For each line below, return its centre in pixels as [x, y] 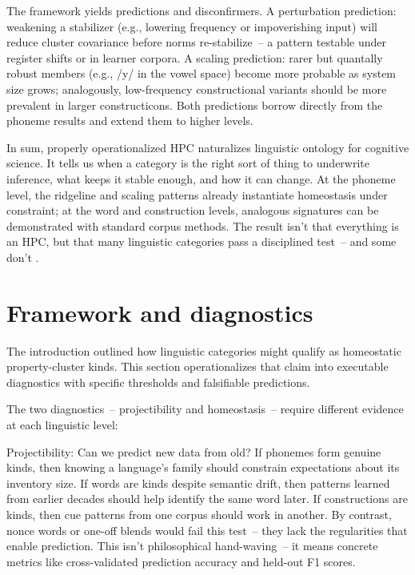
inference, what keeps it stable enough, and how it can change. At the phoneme [201, 178]
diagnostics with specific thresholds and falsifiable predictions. [158, 382]
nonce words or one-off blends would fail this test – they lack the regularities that [207, 530]
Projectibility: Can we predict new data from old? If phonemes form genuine [194, 451]
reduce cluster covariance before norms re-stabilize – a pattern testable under [197, 42]
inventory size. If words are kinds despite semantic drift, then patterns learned [198, 483]
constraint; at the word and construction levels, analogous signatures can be [193, 210]
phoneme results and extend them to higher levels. [130, 121]
